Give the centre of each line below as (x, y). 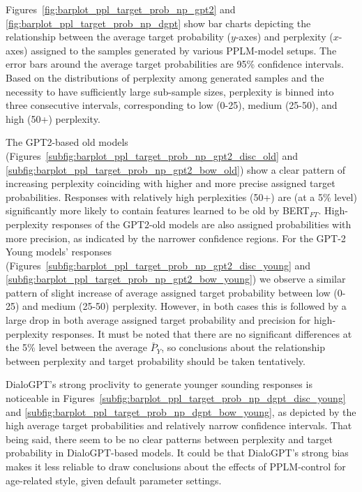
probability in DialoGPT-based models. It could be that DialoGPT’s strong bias (177, 453)
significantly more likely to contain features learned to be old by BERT (158, 210)
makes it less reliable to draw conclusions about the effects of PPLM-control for (176, 466)
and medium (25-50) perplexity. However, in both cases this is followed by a (184, 306)
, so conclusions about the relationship (243, 347)
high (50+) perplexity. (53, 118)
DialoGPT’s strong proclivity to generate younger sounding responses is (159, 384)
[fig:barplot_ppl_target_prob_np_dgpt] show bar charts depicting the (158, 23)
